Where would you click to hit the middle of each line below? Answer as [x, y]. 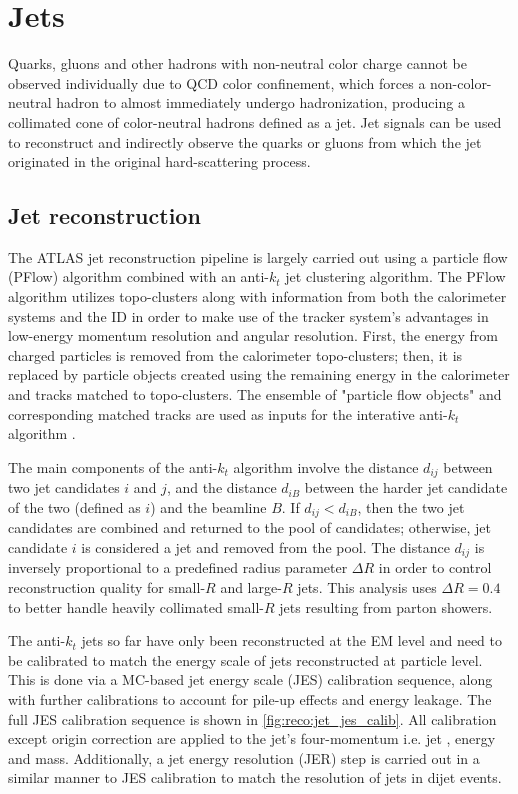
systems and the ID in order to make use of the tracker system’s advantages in [248, 315]
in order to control [435, 567]
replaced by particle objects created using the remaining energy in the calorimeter [259, 374]
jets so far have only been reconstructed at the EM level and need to [291, 640]
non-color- [461, 82]
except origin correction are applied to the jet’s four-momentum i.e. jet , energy [252, 738]
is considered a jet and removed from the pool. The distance [265, 546]
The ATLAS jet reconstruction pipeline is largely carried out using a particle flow [258, 256]
